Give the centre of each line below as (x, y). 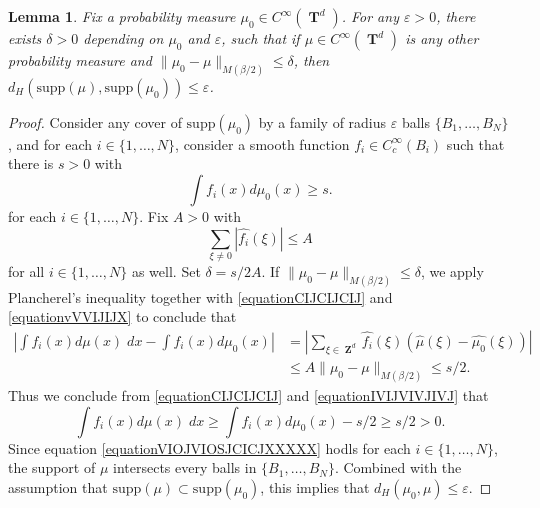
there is (31, 163)
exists (25, 38)
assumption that (58, 486)
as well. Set (166, 270)
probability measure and (80, 60)
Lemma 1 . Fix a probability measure (122, 16)
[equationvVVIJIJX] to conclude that (122, 316)
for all (26, 270)
